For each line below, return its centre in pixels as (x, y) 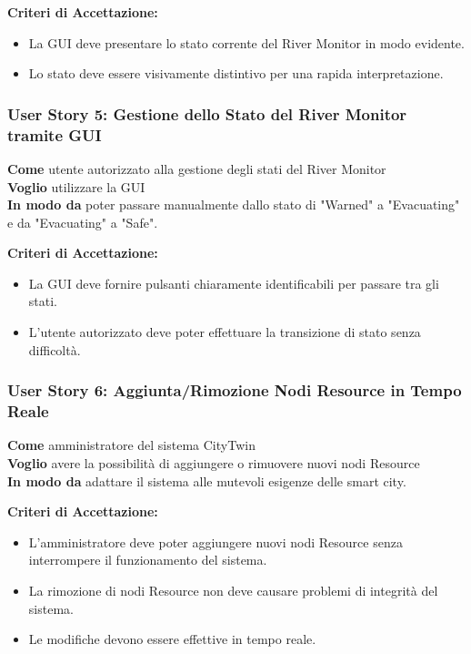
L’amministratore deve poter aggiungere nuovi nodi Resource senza (215, 542)
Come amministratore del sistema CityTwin (131, 445)
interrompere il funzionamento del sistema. (148, 560)
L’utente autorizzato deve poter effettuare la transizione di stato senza (225, 332)
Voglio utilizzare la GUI (76, 186)
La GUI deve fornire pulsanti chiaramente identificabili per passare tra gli (234, 283)
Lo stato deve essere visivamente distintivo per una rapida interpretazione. (236, 73)
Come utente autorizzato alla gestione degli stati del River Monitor (197, 168)
